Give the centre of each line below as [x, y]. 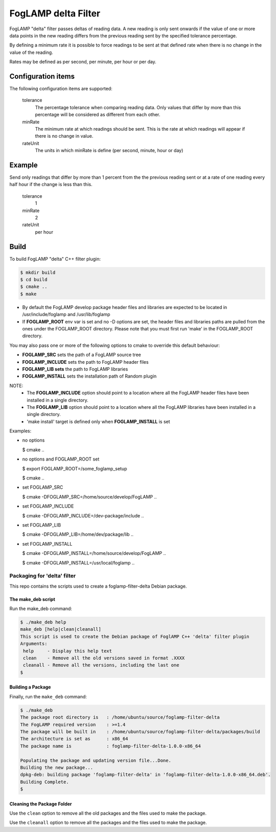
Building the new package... [57, 767]
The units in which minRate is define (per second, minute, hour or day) [109, 151]
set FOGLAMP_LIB [42, 525]
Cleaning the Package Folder [41, 804]
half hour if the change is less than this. [51, 184]
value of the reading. [31, 52]
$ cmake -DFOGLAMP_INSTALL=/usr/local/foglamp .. [78, 563]
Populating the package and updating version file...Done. [96, 760]
